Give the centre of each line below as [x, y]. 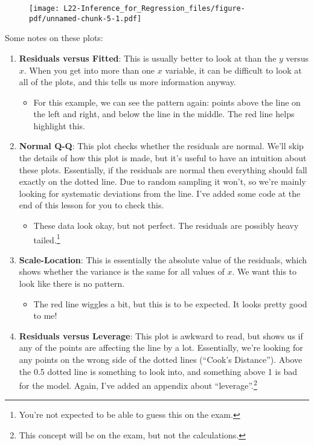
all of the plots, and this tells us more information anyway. [127, 82]
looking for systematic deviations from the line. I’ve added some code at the [160, 193]
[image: [44, 8]
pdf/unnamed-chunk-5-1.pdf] [85, 18]
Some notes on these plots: [54, 38]
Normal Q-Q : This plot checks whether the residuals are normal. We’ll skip [161, 146]
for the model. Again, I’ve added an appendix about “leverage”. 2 [138, 384]
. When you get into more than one [89, 70]
